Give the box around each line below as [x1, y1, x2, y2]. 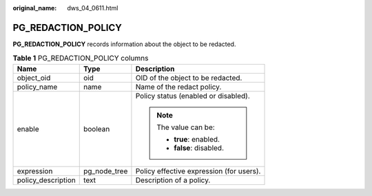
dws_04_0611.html [67, 4, 118, 12]
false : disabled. [173, 143, 224, 153]
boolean [83, 124, 110, 133]
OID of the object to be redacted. [135, 73, 242, 83]
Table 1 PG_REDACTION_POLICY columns [12, 54, 149, 63]
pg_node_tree [83, 166, 128, 175]
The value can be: [156, 122, 215, 132]
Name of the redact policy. [135, 82, 222, 91]
